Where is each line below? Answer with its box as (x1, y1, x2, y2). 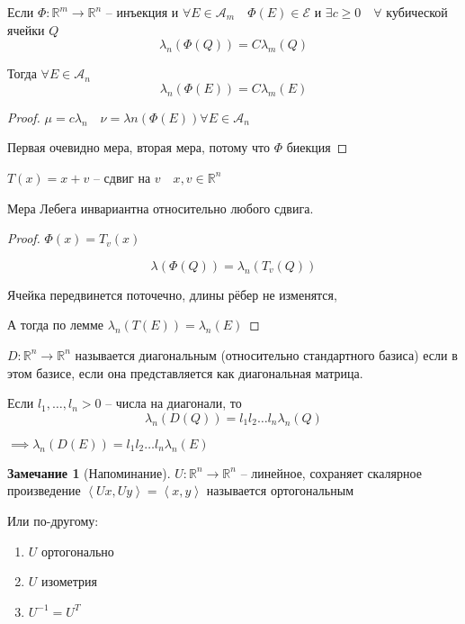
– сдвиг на (93, 167, 151, 186)
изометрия (41, 572, 97, 591)
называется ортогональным (206, 481, 353, 500)
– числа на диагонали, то (105, 393, 242, 412)
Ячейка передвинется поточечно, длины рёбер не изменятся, (7, 285, 337, 303)
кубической (386, 3, 448, 21)
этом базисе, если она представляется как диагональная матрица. (7, 363, 363, 382)
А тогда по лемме (7, 315, 104, 334)
